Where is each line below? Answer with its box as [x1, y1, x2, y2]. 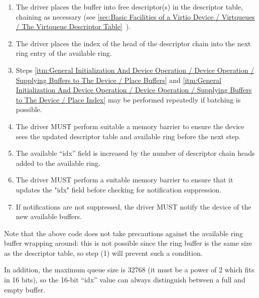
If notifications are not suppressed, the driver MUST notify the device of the [16, 201, 251, 212]
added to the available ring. [16, 157, 100, 168]
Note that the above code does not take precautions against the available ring [4, 228, 243, 238]
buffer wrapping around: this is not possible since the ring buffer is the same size [4, 238, 252, 248]
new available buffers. [16, 211, 82, 222]
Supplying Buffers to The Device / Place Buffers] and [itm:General [16, 74, 221, 85]
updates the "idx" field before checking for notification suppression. [16, 184, 221, 194]
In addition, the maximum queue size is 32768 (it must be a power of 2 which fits [4, 264, 254, 275]
